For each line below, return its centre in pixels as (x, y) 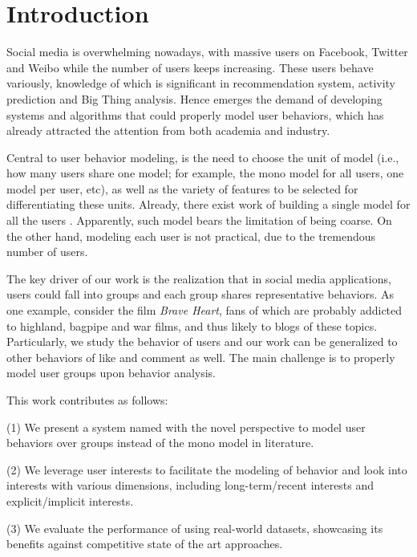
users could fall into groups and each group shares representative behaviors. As (200, 294)
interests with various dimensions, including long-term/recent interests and (190, 485)
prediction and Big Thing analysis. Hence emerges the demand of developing (194, 98)
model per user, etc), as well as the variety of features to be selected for (182, 188)
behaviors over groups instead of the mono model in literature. (160, 443)
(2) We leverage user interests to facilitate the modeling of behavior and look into (207, 469)
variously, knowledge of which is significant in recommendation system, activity (201, 83)
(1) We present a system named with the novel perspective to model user (186, 427)
